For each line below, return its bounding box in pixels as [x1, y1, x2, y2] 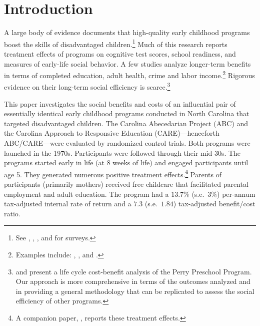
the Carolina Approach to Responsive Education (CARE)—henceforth [4, 128, 219, 138]
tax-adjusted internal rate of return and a [4, 198, 131, 209]
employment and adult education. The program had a [4, 188, 169, 199]
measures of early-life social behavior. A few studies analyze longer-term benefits [4, 58, 251, 69]
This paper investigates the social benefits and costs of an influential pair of [4, 98, 236, 109]
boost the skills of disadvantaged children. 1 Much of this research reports [4, 37, 227, 49]
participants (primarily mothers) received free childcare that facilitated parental [4, 179, 248, 189]
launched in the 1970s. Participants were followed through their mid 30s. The [4, 147, 241, 158]
